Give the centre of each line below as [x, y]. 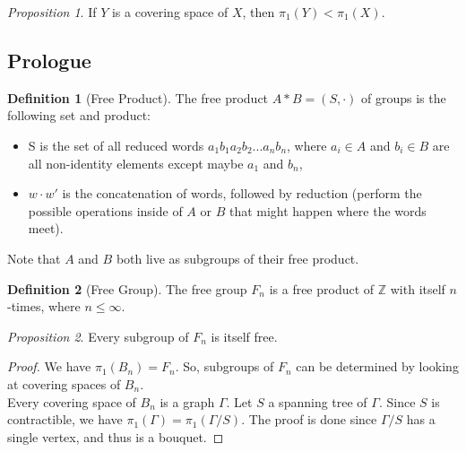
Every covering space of [72, 401]
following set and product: [79, 115]
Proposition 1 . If [52, 12]
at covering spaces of [64, 383]
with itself [418, 288]
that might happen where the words [328, 210]
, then [259, 12]
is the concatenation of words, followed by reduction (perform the [242, 193]
